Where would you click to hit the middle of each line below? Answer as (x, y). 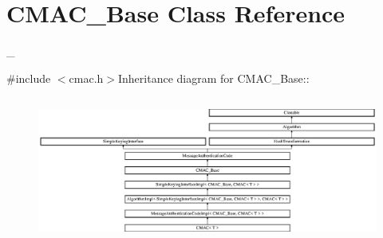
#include (29, 78)
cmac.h (86, 78)
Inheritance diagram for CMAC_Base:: (214, 78)
